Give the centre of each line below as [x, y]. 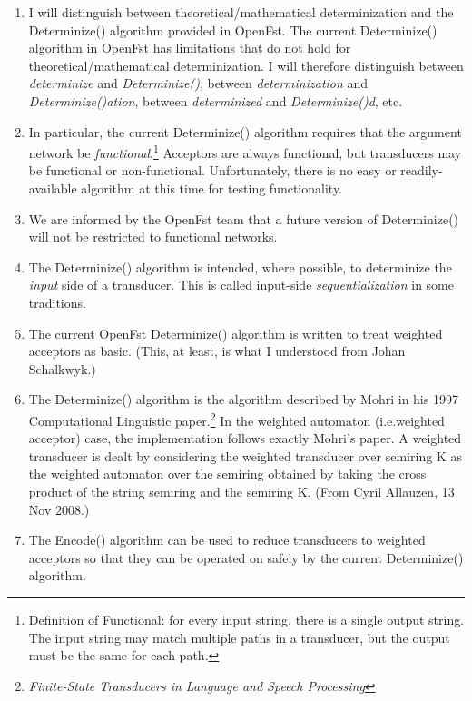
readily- [422, 170]
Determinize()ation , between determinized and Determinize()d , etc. [216, 100]
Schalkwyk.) [62, 368]
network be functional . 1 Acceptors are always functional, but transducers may [245, 151]
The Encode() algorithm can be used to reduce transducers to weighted [227, 540]
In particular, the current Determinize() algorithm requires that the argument [245, 131]
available [53, 188]
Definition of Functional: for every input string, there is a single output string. [246, 619]
